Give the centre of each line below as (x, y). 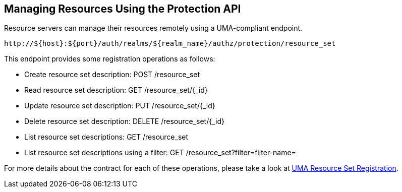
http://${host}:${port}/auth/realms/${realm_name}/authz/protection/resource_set (170, 44)
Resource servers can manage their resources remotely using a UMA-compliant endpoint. (153, 28)
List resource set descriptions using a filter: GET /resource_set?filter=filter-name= (160, 153)
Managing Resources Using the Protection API (123, 9)
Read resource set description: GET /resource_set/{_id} (116, 90)
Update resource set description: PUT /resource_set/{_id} (120, 106)
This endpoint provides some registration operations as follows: (110, 59)
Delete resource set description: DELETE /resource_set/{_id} (124, 121)
